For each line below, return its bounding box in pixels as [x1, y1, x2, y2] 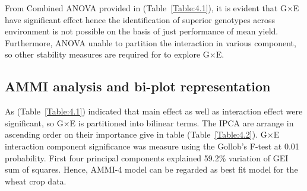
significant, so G [5, 116, 64, 129]
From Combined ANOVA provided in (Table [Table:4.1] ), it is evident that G [5, 2, 287, 14]
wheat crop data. [5, 174, 67, 187]
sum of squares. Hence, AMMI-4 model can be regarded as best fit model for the [5, 163, 298, 176]
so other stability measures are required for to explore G [5, 48, 210, 61]
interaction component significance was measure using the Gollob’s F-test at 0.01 [5, 139, 299, 152]
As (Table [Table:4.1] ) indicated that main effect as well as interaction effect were [5, 105, 303, 117]
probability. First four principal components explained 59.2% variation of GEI [5, 151, 289, 164]
